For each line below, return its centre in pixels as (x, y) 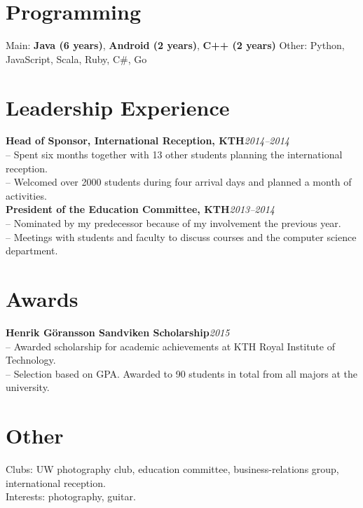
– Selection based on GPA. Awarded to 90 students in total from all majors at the (181, 373)
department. (32, 250)
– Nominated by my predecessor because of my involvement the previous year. (173, 223)
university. (28, 387)
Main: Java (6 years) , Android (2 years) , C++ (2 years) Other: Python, (175, 45)
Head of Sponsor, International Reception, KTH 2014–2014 (148, 140)
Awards (42, 298)
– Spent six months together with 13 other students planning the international (174, 155)
